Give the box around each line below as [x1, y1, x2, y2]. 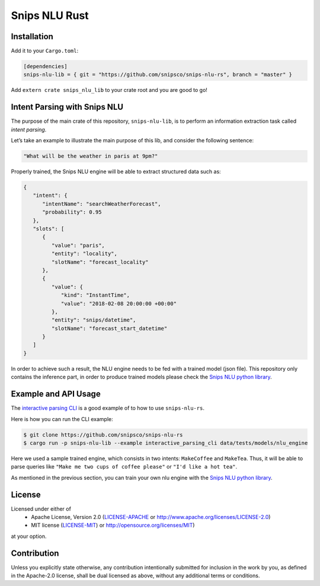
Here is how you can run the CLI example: [11, 415, 113, 422]
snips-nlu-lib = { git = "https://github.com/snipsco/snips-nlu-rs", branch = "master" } [23, 71, 293, 78]
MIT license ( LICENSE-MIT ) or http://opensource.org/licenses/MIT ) [31, 522, 195, 529]
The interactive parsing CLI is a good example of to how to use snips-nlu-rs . [11, 405, 204, 412]
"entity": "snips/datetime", [51, 317, 136, 323]
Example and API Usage [11, 389, 101, 399]
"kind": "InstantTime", [60, 292, 130, 299]
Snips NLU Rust [11, 9, 89, 22]
